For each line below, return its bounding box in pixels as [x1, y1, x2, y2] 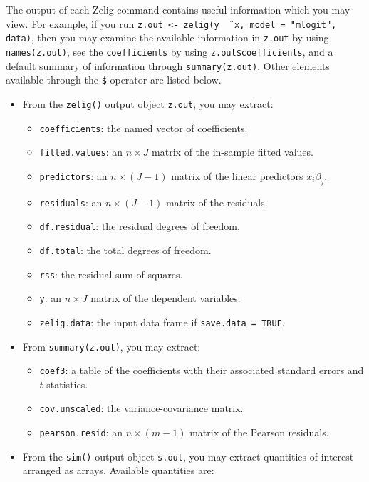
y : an [39, 291, 62, 306]
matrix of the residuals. [166, 194, 268, 209]
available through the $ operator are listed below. [6, 72, 222, 87]
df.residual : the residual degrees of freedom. [39, 219, 240, 234]
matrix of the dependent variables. [90, 291, 241, 306]
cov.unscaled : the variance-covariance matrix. [39, 401, 244, 416]
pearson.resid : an [39, 425, 123, 440]
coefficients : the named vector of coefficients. [39, 120, 248, 135]
